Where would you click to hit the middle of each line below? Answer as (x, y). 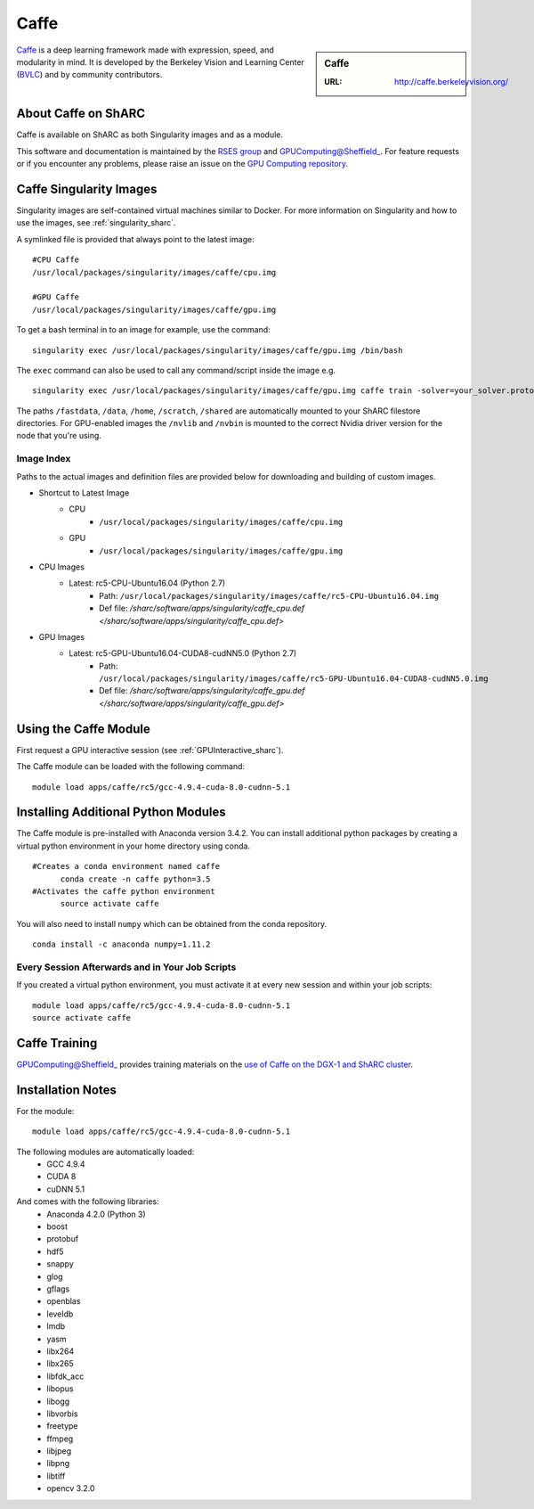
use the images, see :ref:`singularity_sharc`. (97, 223)
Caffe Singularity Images (87, 189)
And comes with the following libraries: (88, 1201)
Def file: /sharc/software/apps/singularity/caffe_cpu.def (202, 608)
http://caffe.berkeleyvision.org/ (452, 81)
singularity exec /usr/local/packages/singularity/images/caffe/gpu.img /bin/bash (218, 350)
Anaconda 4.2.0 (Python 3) (96, 1214)
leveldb (60, 1314)
